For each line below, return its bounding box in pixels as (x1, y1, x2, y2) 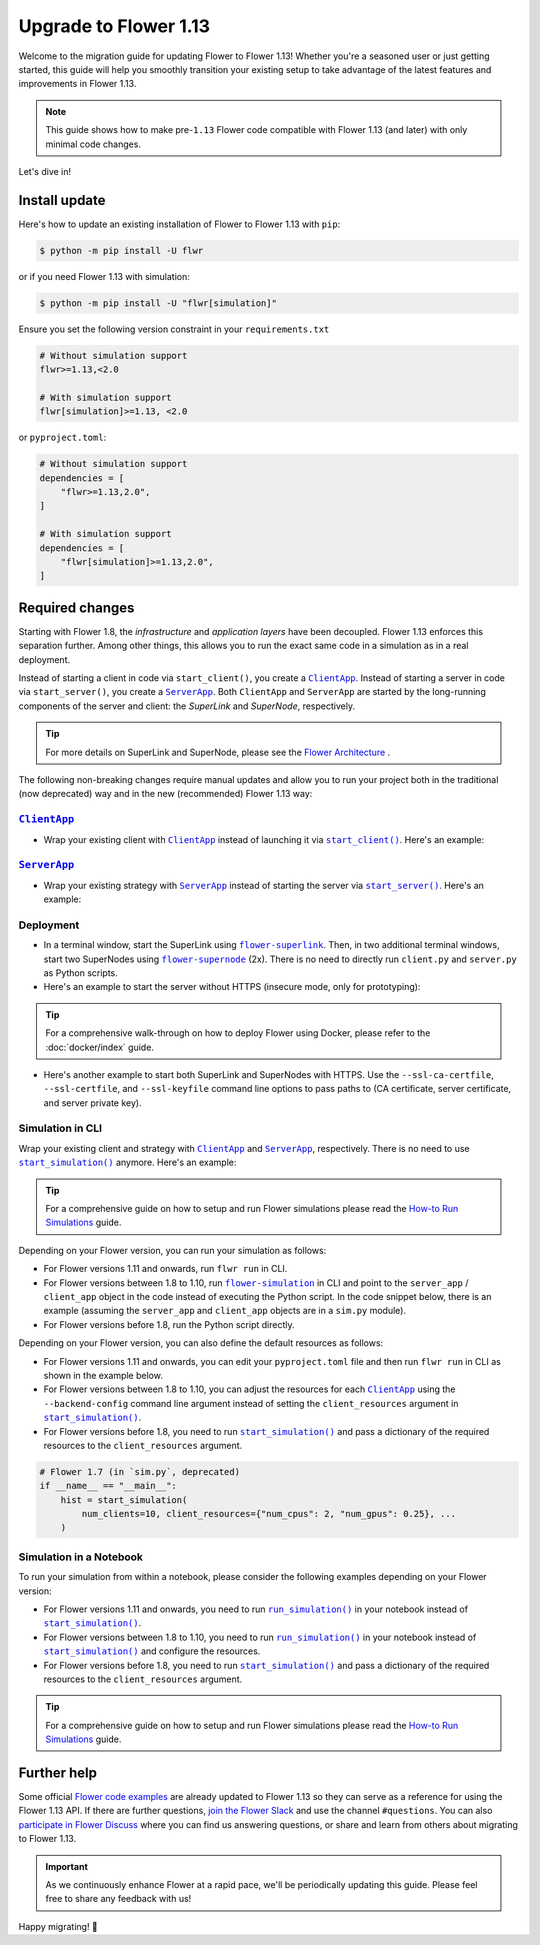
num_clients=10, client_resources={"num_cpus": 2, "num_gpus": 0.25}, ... (81, 1508, 457, 1520)
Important (45, 1860, 89, 1872)
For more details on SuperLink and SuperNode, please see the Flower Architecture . (45, 746, 391, 758)
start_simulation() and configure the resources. (43, 1645, 261, 1657)
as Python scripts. (43, 966, 119, 979)
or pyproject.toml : (18, 431, 107, 444)
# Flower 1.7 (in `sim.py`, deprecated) (39, 1466, 240, 1477)
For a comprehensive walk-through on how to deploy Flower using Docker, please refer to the (45, 1027, 431, 1039)
